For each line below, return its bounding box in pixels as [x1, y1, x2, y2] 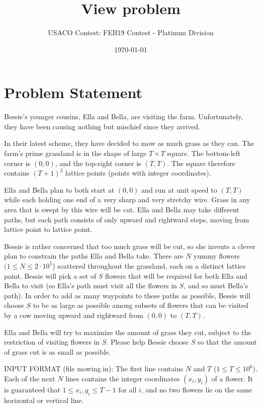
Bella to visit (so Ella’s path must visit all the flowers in [4, 280, 177, 291]
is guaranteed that [4, 384, 60, 394]
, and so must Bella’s [184, 280, 248, 291]
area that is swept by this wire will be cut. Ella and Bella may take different [4, 204, 239, 214]
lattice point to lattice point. [4, 224, 93, 234]
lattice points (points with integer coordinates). [65, 168, 211, 178]
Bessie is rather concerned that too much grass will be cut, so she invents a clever [4, 240, 255, 251]
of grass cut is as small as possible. [4, 346, 111, 357]
